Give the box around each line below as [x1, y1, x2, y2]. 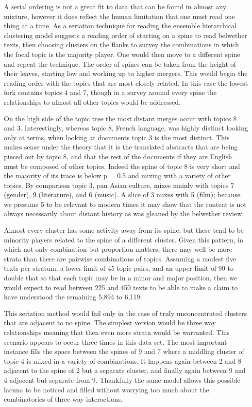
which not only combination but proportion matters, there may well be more [4, 244, 233, 254]
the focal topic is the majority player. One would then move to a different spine [4, 49, 240, 59]
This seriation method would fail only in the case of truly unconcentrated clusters [4, 308, 247, 318]
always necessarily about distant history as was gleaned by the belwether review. [4, 208, 244, 219]
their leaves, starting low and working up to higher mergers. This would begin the [4, 68, 248, 78]
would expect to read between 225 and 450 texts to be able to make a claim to [4, 282, 238, 292]
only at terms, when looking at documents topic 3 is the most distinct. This [4, 132, 230, 142]
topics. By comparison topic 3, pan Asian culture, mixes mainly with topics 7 [4, 180, 234, 190]
